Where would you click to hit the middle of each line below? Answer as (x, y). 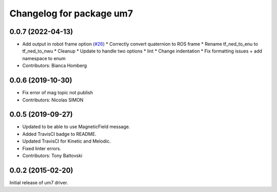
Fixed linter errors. (42, 148)
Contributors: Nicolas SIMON (53, 100)
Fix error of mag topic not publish (58, 93)
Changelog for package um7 (71, 13)
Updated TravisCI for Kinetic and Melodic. (67, 141)
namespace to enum (44, 58)
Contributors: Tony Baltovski (52, 155)
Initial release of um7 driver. (39, 182)
